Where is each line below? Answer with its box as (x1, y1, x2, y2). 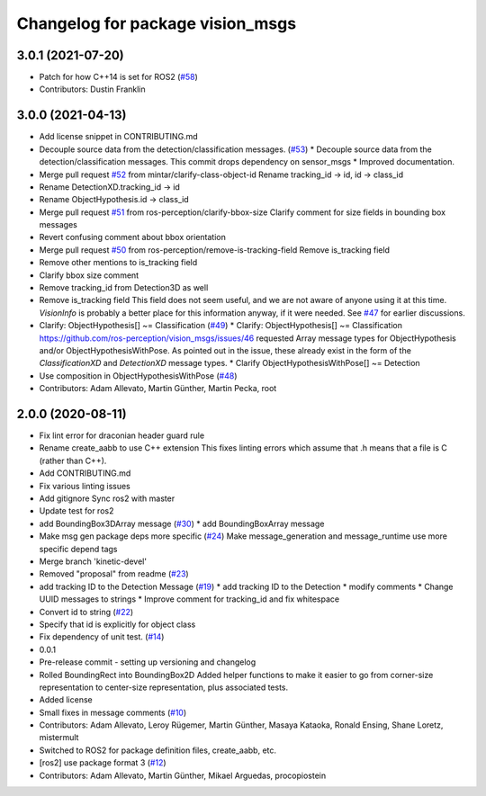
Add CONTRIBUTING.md (39, 468, 131, 478)
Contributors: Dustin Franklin (39, 84, 146, 94)
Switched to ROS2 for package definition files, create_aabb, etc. (39, 745, 277, 756)
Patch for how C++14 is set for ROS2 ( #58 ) (39, 72, 198, 83)
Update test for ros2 (39, 505, 114, 516)
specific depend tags (39, 543, 118, 554)
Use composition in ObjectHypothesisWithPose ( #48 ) (39, 370, 238, 381)
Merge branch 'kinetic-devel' (39, 556, 148, 567)
